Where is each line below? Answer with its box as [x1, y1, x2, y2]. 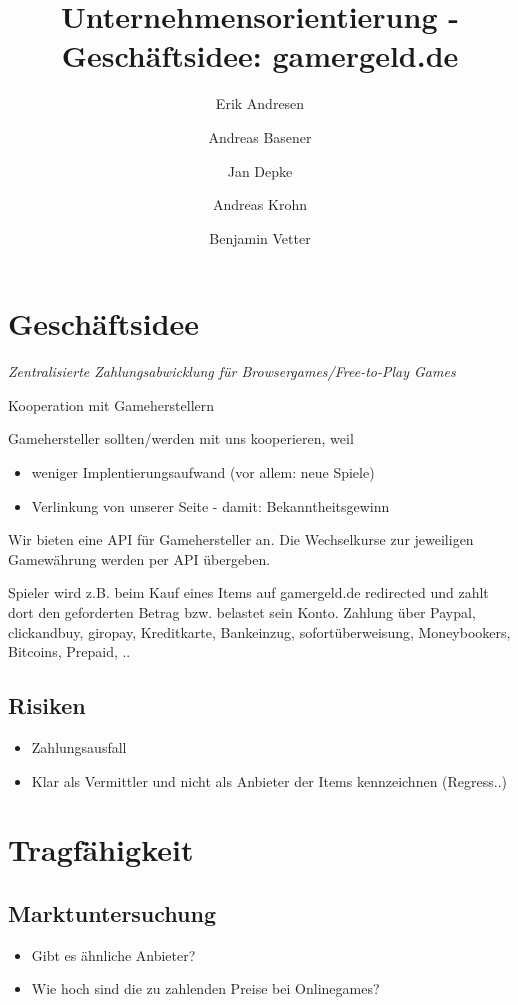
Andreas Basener [208, 126, 312, 147]
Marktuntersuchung [8, 897, 217, 928]
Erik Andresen [215, 93, 305, 114]
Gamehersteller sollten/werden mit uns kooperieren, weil [8, 428, 354, 449]
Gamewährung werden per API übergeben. [8, 548, 271, 569]
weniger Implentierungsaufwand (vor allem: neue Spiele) [31, 462, 375, 482]
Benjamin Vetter [209, 227, 311, 248]
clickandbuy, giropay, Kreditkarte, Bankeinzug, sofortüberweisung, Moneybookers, [8, 621, 511, 642]
